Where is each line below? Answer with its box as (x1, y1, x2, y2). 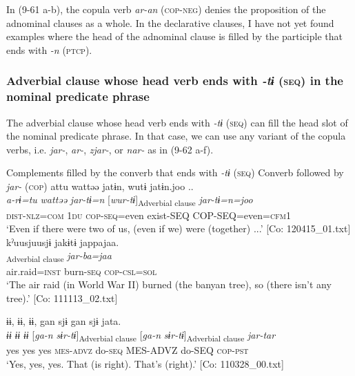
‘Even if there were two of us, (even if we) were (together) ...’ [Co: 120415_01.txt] (6, 221, 351, 236)
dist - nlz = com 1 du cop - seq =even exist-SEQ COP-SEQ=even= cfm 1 (6, 207, 291, 222)
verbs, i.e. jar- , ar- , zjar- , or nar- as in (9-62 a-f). (6, 142, 214, 156)
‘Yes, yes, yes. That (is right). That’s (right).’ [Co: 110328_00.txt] (6, 356, 284, 370)
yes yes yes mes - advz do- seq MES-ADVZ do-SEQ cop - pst (6, 343, 249, 357)
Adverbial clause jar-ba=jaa (6, 248, 112, 265)
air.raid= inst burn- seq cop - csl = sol (6, 263, 157, 278)
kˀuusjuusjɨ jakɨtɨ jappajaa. (6, 234, 119, 249)
